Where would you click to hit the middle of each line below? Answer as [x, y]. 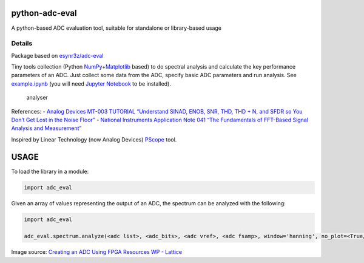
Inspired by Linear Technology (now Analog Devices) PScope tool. [94, 139]
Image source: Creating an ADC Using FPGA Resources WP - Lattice [97, 252]
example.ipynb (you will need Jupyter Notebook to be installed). [91, 84]
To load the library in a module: [50, 171]
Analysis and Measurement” [46, 128]
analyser [37, 98]
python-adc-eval [44, 13]
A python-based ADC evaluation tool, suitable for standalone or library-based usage [116, 28]
